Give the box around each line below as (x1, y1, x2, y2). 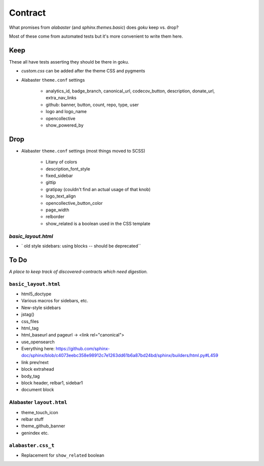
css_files (21, 318, 39, 324)
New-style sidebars (21, 305, 61, 311)
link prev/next (21, 359, 49, 365)
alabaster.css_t (9, 442, 55, 448)
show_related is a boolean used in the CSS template (45, 221, 151, 226)
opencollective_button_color (45, 200, 103, 206)
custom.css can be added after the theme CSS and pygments (21, 68, 145, 74)
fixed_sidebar (45, 173, 73, 178)
